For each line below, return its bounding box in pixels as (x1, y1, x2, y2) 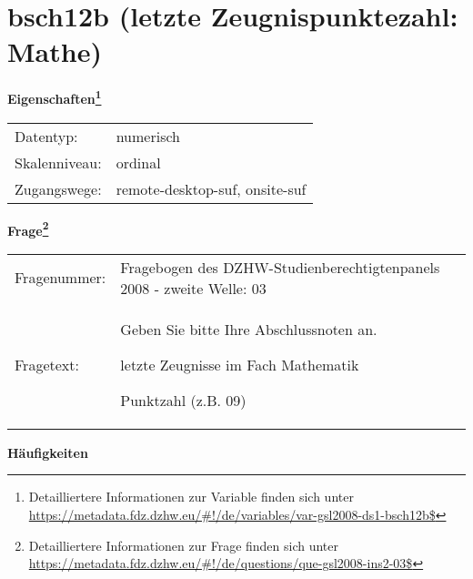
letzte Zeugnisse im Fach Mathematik (120, 353, 359, 375)
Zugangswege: (15, 178, 102, 199)
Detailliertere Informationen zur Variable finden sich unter (28, 487, 354, 506)
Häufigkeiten (7, 442, 88, 462)
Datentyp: (15, 125, 78, 147)
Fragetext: (15, 353, 79, 375)
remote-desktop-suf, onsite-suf (116, 178, 307, 199)
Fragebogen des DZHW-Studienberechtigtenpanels (120, 256, 440, 278)
